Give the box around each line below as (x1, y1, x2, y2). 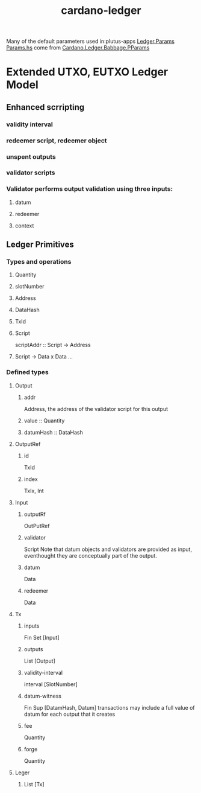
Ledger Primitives (6, 240, 74, 250)
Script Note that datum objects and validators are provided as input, (23, 546, 193, 553)
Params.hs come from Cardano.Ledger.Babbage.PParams (6, 44, 150, 51)
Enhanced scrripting (6, 102, 85, 112)
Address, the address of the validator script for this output (23, 405, 169, 412)
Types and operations (6, 258, 72, 266)
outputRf (23, 511, 46, 518)
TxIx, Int (23, 487, 44, 494)
